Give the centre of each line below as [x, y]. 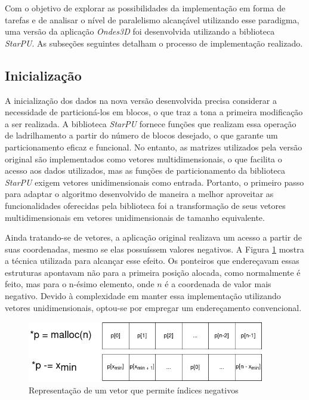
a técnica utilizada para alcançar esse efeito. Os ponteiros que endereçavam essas [152, 261]
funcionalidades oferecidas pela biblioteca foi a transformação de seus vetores [145, 205]
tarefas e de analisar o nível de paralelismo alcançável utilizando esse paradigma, [152, 19]
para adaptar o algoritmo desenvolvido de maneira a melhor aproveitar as [139, 194]
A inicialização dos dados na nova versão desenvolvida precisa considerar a [141, 100]
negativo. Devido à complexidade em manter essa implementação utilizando [143, 296]
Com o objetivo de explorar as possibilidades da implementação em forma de [145, 8]
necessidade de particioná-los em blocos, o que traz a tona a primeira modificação [154, 112]
